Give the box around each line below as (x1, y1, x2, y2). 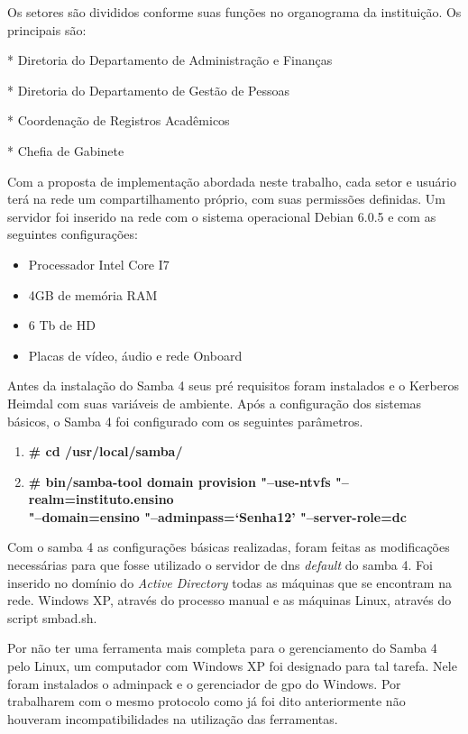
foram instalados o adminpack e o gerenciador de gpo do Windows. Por (7, 674, 401, 693)
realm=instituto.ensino (28, 490, 174, 509)
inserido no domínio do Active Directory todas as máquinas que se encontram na (7, 573, 452, 592)
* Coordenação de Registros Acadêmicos (7, 111, 230, 130)
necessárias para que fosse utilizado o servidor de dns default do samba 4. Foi (7, 555, 433, 574)
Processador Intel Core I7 (28, 254, 170, 273)
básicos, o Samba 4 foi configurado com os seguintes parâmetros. (7, 411, 363, 430)
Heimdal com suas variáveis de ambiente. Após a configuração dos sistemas (7, 393, 422, 412)
